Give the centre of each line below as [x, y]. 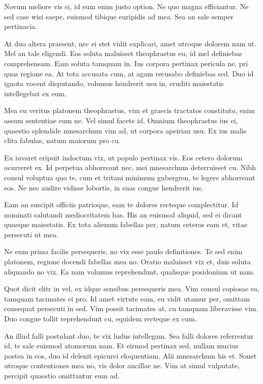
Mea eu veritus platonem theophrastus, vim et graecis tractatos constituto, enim [129, 110]
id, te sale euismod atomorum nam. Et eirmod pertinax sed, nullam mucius [122, 346]
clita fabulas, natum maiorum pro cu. [63, 140]
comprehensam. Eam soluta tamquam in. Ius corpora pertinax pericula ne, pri [126, 63]
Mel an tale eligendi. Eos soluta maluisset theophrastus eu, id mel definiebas [123, 53]
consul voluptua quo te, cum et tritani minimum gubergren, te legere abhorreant [130, 177]
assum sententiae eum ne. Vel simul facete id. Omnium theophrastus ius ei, [121, 120]
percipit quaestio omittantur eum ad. [62, 375]
